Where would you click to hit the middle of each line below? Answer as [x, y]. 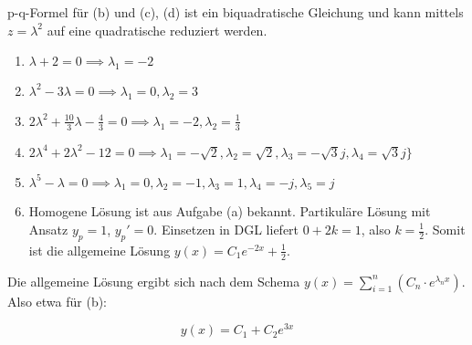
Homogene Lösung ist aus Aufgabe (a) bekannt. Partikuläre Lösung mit [230, 211]
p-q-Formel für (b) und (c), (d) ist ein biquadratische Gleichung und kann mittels [236, 12]
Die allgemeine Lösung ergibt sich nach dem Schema [154, 281]
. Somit [445, 229]
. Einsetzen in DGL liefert [226, 229]
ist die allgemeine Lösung [100, 250]
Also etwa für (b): [58, 301]
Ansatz [48, 229]
